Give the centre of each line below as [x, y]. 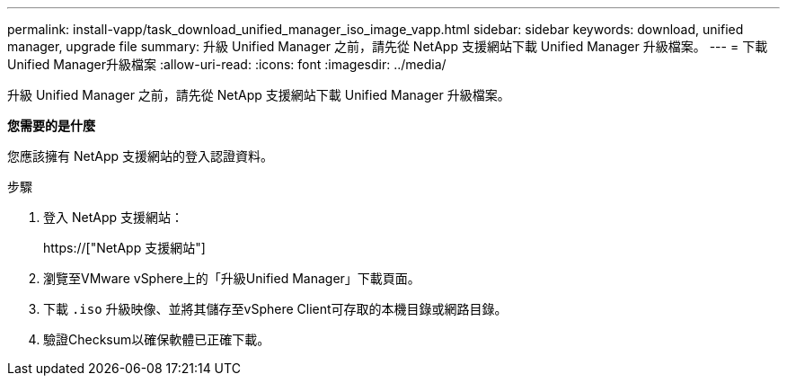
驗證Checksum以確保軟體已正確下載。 [157, 339]
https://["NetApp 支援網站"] [124, 248]
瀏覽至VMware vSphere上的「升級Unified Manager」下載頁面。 [232, 278]
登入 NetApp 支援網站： [113, 217]
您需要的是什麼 [51, 125]
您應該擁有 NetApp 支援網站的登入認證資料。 [140, 156]
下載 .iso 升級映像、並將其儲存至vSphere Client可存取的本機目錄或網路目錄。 [275, 309]
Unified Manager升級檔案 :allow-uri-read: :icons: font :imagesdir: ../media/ [227, 64]
